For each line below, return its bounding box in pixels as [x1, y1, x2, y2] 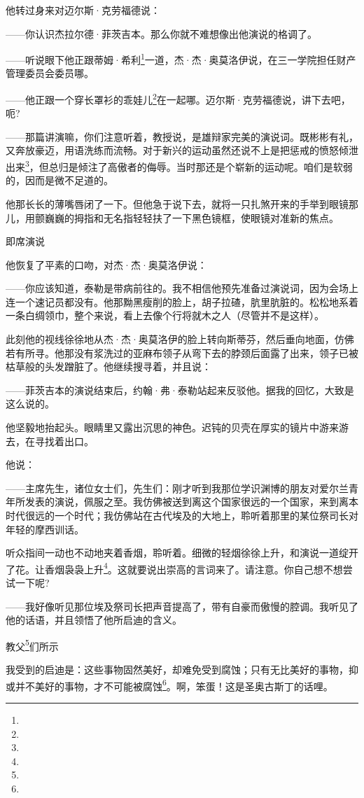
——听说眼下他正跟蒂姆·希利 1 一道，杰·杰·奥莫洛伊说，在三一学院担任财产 [6, 50, 356, 66]
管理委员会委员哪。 [6, 66, 94, 80]
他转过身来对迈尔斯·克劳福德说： [6, 3, 160, 17]
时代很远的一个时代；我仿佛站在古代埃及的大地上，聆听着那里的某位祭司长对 [6, 508, 358, 522]
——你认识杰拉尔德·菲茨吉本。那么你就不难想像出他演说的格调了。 [6, 26, 317, 41]
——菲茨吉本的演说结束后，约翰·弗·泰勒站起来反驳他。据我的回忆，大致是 [6, 382, 354, 397]
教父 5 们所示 [6, 636, 59, 653]
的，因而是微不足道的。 [6, 173, 113, 188]
